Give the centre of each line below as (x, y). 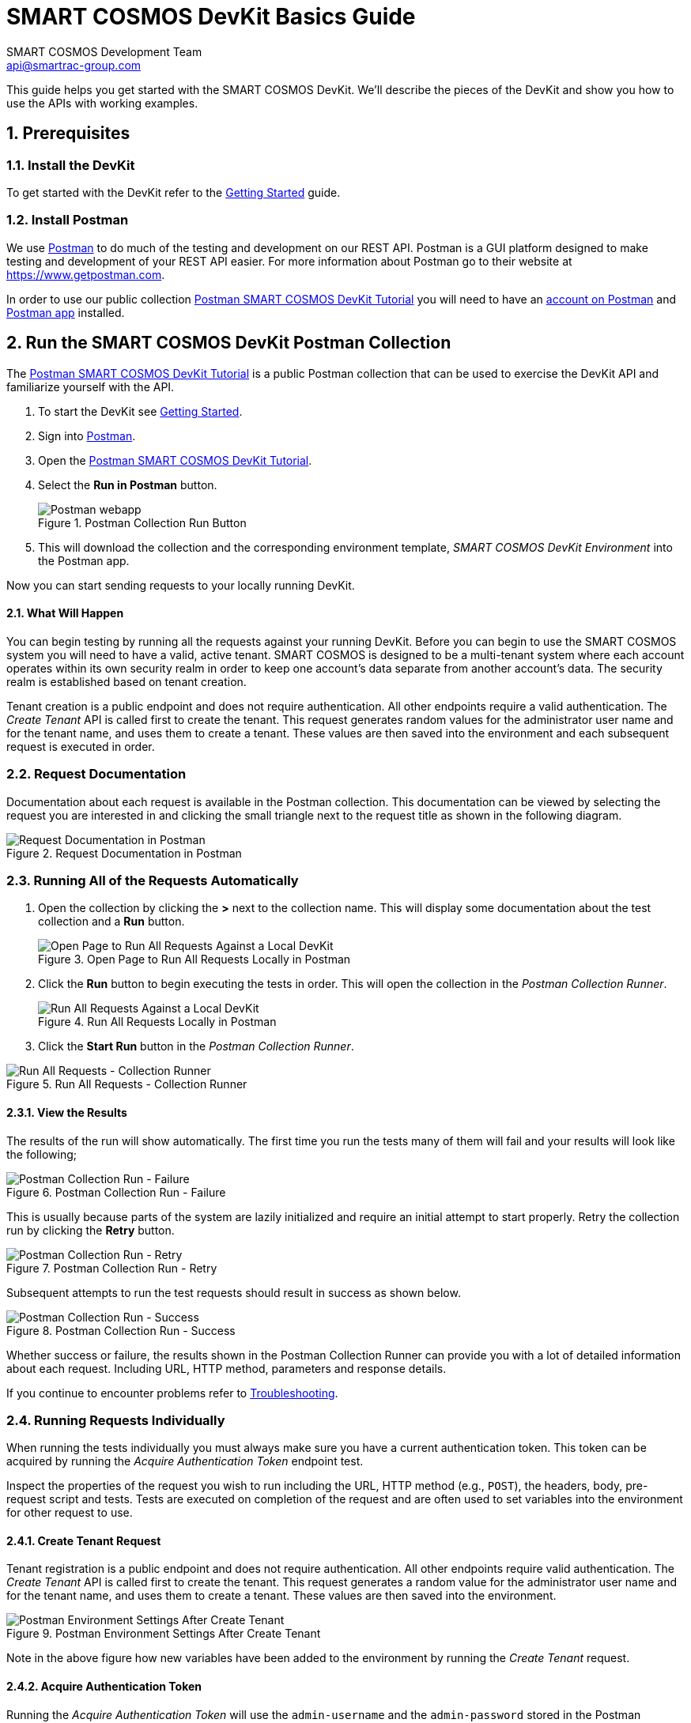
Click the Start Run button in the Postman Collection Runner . (196, 1046)
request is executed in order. (81, 746)
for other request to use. (70, 1513)
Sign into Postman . (87, 435)
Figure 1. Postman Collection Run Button (142, 522)
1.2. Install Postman (68, 220)
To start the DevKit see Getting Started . (140, 411)
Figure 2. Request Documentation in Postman (124, 853)
